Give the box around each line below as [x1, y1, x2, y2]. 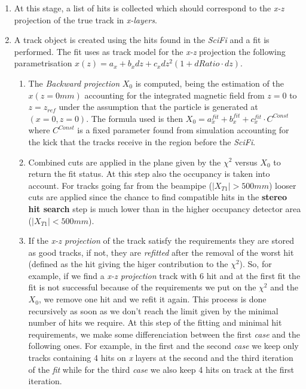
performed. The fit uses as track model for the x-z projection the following [14, 45, 286, 57]
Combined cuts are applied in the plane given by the [28, 155, 221, 168]
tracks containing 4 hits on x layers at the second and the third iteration [28, 351, 293, 364]
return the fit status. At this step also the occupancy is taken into [28, 167, 270, 180]
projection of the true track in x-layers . [14, 13, 157, 26]
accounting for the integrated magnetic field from [84, 88, 265, 101]
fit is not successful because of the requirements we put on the [28, 281, 256, 293]
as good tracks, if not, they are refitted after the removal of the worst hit [28, 246, 294, 258]
